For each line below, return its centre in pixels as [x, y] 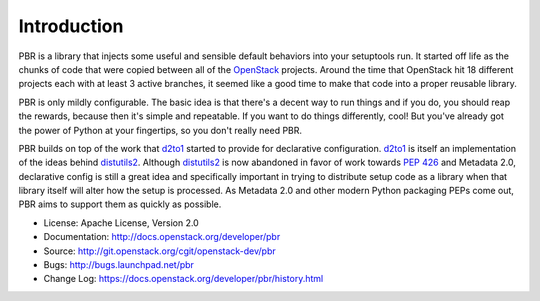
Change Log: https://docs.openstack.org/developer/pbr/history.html [183, 279]
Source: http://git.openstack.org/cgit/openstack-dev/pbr [160, 251]
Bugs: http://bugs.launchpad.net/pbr [119, 265]
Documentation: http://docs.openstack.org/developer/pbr [162, 237]
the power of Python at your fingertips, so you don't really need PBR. [160, 130]
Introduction [71, 26]
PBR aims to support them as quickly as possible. [120, 204]
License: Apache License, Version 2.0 [121, 222]
